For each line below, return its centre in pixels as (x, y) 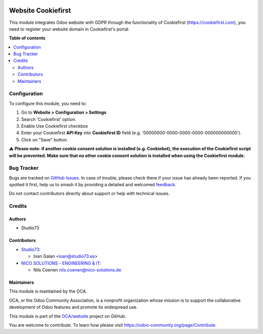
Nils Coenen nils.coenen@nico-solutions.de (77, 270)
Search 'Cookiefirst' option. (49, 119)
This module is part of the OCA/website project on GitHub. (68, 316)
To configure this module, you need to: (48, 103)
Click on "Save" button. (45, 139)
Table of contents (27, 38)
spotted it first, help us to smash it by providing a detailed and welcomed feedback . (93, 185)
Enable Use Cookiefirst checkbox (55, 126)
